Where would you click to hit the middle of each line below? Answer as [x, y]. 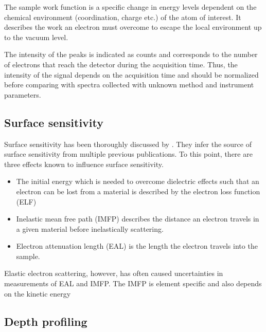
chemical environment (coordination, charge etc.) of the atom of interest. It [123, 17]
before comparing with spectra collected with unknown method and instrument [129, 85]
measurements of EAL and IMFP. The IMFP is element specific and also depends [133, 283]
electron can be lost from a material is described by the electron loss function [138, 191]
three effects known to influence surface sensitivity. [84, 164]
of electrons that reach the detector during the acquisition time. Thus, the [121, 64]
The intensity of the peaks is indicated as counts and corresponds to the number [131, 54]
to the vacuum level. [36, 37]
